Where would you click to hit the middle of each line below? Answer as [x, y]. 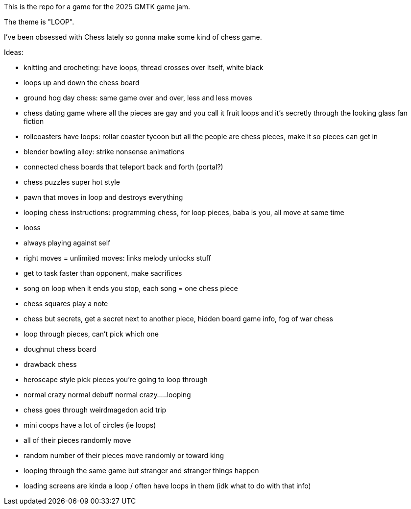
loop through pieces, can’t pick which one [91, 334]
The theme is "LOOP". [39, 22]
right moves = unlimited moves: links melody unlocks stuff [117, 258]
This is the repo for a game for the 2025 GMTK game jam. [97, 7]
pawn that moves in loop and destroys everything [103, 197]
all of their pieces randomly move [77, 440]
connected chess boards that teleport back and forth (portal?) [123, 167]
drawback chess [50, 364]
